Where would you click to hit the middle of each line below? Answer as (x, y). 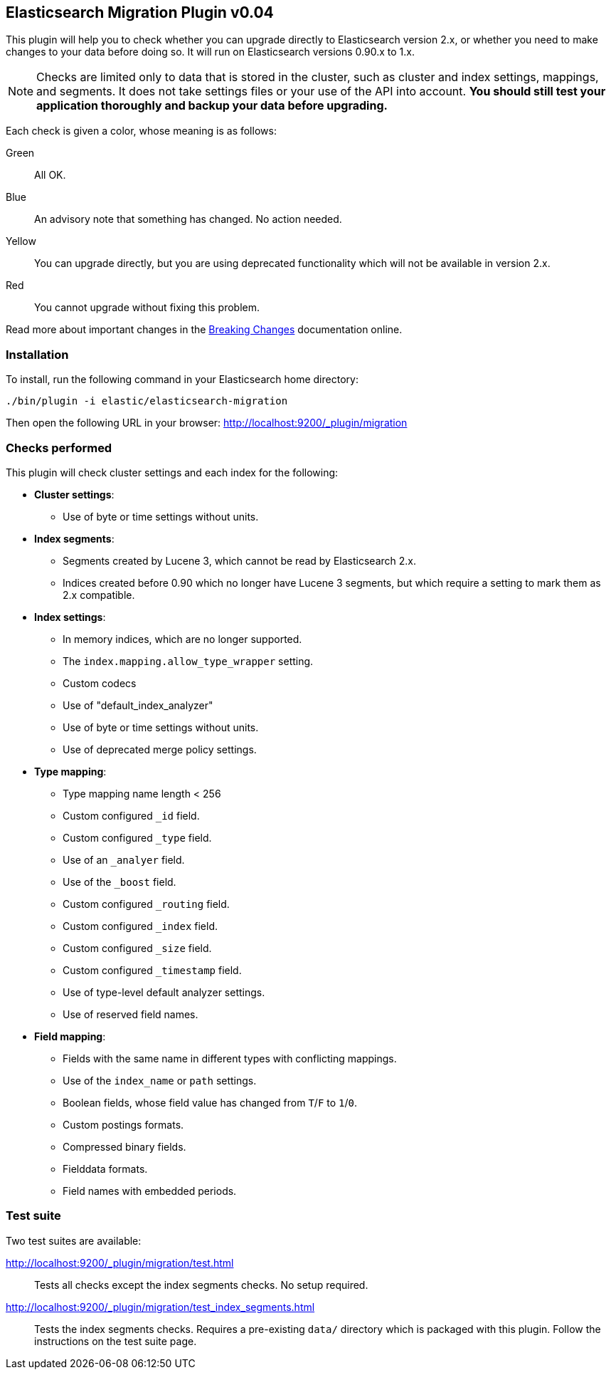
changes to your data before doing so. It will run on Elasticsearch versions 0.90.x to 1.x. (210, 52)
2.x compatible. (99, 595)
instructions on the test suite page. (116, 1341)
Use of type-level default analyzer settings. (164, 992)
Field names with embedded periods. (150, 1191)
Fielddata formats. (105, 1169)
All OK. (50, 175)
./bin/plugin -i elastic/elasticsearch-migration (147, 401)
